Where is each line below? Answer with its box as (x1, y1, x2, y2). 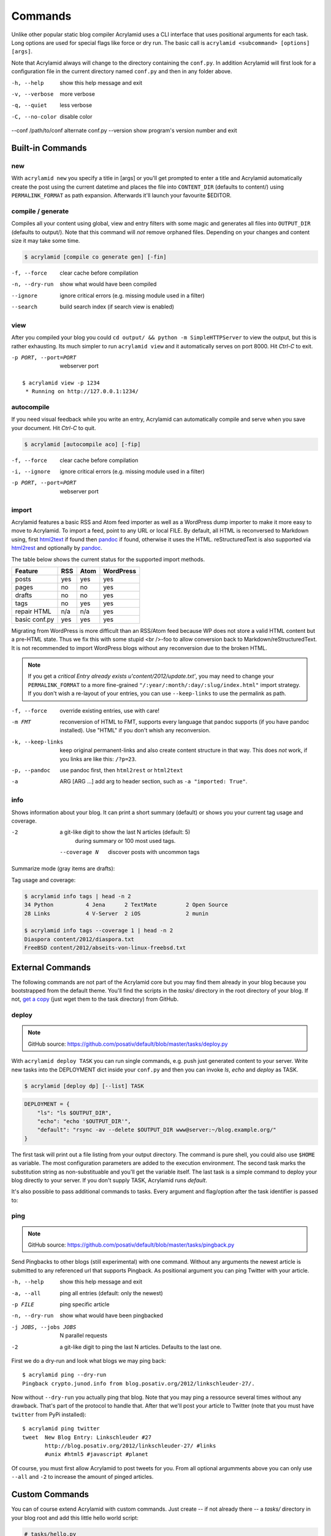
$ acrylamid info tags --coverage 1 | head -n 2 (24, 927, 173, 934)
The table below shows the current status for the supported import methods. (11, 555, 205, 563)
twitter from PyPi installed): (11, 1411, 87, 1418)
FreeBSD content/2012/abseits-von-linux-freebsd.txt (24, 944, 186, 952)
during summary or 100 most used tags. (75, 837, 176, 844)
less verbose (59, 101, 93, 109)
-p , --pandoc (11, 767, 51, 774)
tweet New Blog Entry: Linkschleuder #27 (22, 1433, 152, 1441)
